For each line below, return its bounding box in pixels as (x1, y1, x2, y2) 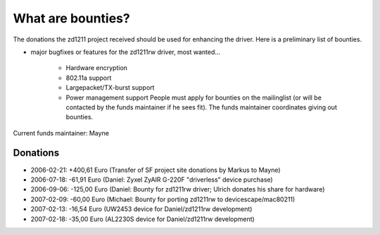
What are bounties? (13, 11, 130, 26)
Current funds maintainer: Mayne (13, 128, 109, 137)
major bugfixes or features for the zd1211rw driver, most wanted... (30, 48, 221, 56)
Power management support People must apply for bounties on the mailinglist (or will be (65, 93, 322, 102)
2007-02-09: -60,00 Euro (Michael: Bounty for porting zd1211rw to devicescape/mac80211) (30, 195, 296, 203)
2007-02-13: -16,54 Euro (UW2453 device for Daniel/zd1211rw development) (30, 205, 253, 213)
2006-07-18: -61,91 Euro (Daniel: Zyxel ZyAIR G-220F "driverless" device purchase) (30, 175, 274, 184)
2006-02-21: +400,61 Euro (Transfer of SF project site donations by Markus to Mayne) (30, 166, 281, 174)
